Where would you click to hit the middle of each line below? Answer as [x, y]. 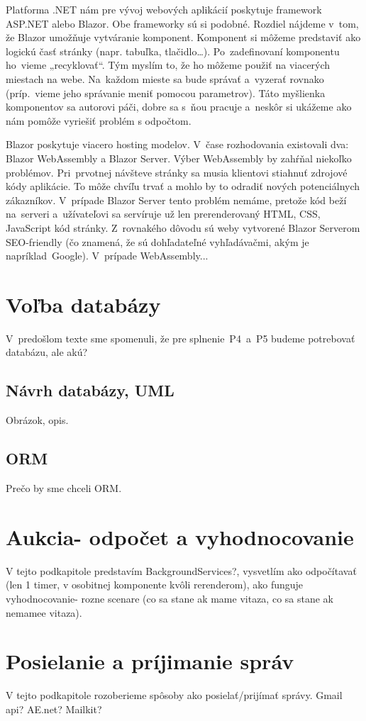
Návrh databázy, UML [90, 390]
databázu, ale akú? [47, 352]
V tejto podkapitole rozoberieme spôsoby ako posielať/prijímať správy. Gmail [174, 695]
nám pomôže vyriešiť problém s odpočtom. [99, 120]
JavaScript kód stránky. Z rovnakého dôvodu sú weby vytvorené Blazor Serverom [183, 227]
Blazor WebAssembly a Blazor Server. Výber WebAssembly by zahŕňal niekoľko [179, 158]
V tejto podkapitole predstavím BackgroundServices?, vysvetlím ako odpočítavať [181, 570]
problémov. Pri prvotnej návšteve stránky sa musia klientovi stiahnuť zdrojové [177, 172]
